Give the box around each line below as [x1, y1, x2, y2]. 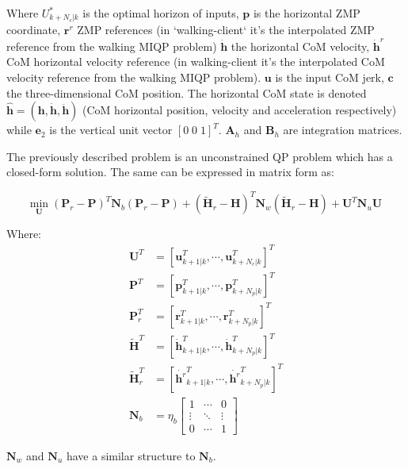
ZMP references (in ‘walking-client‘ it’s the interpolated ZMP [77, 21, 375, 38]
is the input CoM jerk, [275, 68, 384, 85]
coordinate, [6, 21, 61, 38]
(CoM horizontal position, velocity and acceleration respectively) [82, 102, 397, 118]
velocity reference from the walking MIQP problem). [6, 68, 261, 85]
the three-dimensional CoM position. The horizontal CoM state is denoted [6, 84, 367, 101]
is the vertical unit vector [49, 121, 173, 138]
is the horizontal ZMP [253, 5, 360, 21]
